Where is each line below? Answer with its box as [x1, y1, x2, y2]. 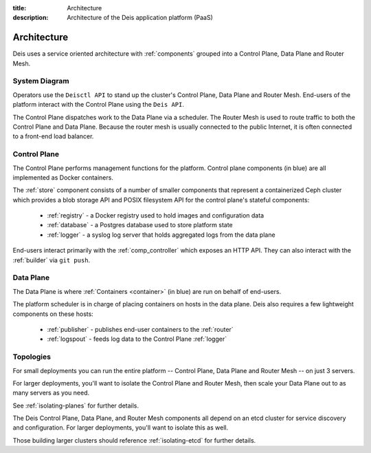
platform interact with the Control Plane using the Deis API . [12, 101, 185, 109]
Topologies [12, 352, 52, 361]
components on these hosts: [12, 310, 94, 318]
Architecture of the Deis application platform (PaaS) [67, 14, 213, 22]
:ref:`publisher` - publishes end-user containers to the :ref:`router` [47, 325, 234, 333]
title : [12, 4, 27, 12]
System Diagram [12, 76, 70, 86]
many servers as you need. [12, 389, 89, 397]
